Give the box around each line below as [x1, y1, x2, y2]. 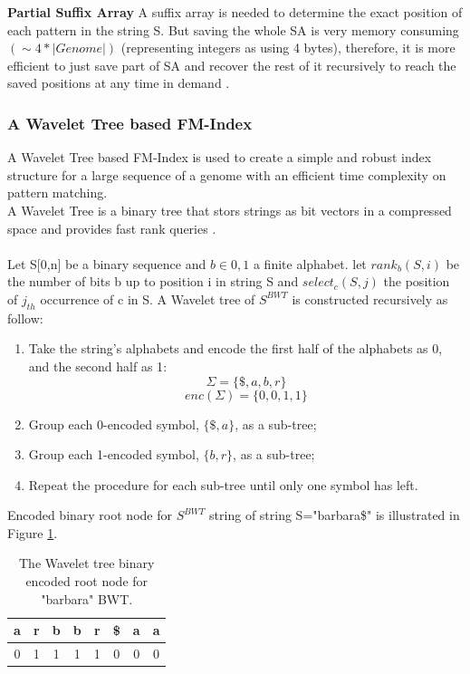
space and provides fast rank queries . [7, 218, 216, 237]
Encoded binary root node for [7, 505, 172, 525]
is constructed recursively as [292, 289, 448, 308]
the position [383, 272, 450, 291]
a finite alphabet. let [253, 254, 367, 273]
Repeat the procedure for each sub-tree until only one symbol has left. [28, 475, 418, 494]
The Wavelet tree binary [19, 554, 155, 573]
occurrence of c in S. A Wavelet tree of [40, 289, 255, 308]
